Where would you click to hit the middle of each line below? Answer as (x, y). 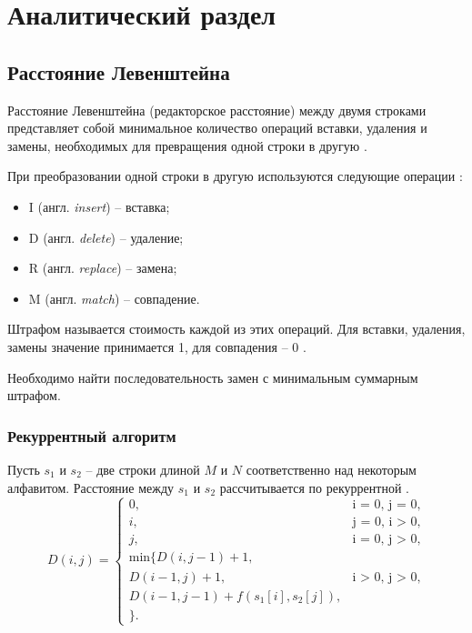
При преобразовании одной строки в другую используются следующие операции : (235, 176)
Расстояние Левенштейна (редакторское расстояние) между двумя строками (217, 110)
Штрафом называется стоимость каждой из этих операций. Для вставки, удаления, (236, 329)
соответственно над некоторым (331, 469)
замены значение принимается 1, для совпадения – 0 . (157, 346)
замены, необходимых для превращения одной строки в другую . (187, 145)
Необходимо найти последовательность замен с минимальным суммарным (213, 377)
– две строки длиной (143, 469)
